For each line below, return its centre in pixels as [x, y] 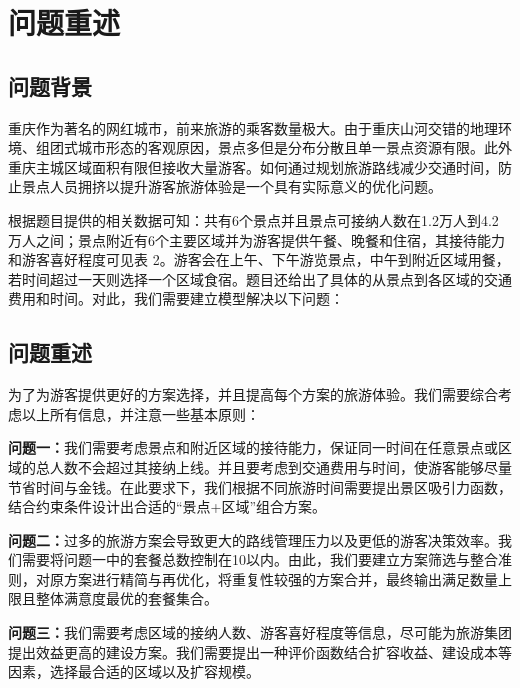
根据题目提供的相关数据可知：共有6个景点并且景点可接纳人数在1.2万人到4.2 [253, 219]
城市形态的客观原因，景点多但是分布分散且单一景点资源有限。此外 [294, 147]
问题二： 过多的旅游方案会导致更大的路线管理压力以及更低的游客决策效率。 [253, 539]
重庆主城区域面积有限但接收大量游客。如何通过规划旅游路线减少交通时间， [253, 166]
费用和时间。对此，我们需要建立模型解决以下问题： [176, 298]
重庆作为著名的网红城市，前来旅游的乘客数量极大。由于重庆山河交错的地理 [253, 127]
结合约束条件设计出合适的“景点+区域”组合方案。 [167, 506]
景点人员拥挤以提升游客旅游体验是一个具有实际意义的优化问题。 [231, 186]
